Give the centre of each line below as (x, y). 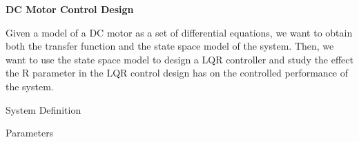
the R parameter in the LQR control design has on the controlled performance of (177, 73)
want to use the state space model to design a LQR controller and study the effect (179, 59)
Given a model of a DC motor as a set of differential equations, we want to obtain (179, 32)
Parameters (30, 133)
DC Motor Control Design (70, 9)
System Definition (43, 109)
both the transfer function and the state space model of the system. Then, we (170, 46)
